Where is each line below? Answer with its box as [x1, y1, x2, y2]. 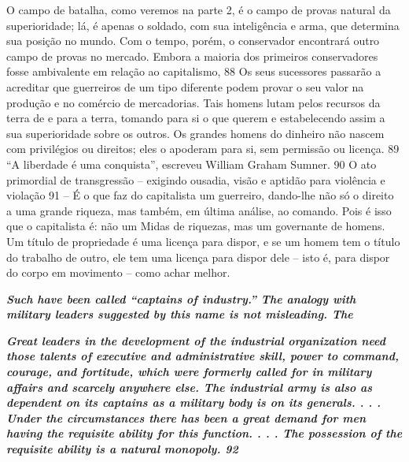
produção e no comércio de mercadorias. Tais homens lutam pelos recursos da [6, 94, 381, 110]
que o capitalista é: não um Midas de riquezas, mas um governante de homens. [6, 218, 385, 234]
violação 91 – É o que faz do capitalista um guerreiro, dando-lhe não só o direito [6, 187, 394, 203]
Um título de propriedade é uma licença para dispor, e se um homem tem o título [6, 233, 400, 249]
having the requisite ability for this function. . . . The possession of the [6, 425, 403, 442]
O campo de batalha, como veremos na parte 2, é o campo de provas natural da [6, 2, 391, 17]
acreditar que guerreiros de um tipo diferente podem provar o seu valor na [6, 78, 364, 95]
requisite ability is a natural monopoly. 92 [6, 441, 238, 457]
